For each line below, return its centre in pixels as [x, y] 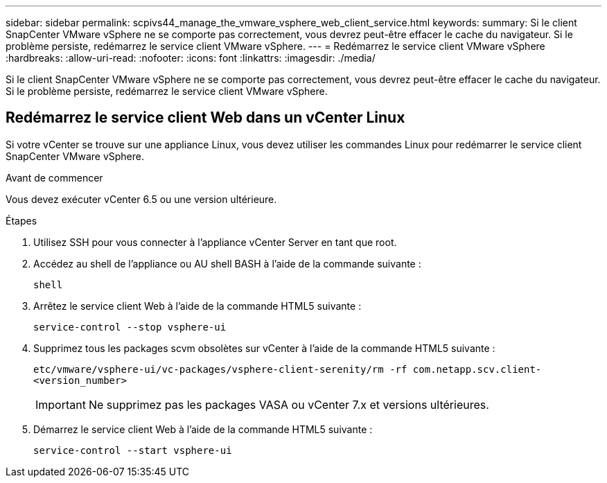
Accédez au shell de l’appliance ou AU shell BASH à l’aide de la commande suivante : [227, 263]
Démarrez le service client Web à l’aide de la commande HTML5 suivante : [203, 429]
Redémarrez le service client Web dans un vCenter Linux [205, 118]
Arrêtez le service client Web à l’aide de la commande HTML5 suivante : [197, 306]
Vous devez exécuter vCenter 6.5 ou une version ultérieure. [141, 199]
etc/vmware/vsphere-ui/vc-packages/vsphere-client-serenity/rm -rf [220, 369]
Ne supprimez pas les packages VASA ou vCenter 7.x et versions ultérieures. [289, 404]
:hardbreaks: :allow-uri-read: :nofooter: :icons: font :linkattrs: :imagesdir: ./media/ [191, 58]
